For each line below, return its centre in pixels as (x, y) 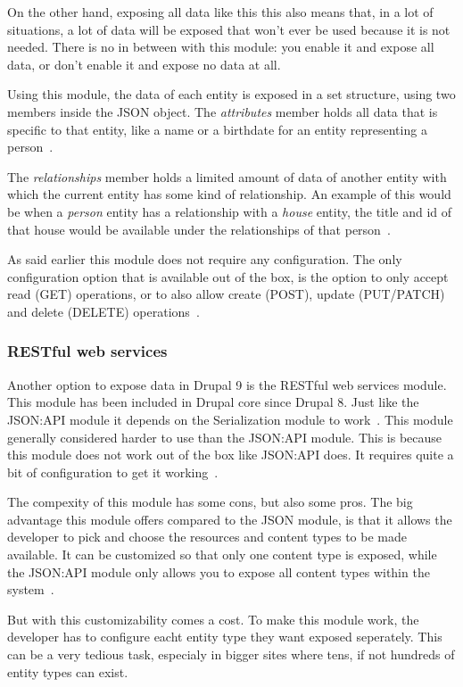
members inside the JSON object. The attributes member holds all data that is (223, 111)
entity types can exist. (68, 671)
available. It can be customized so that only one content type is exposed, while (222, 555)
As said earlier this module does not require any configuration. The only (205, 259)
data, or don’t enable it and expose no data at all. (144, 64)
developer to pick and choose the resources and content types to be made (207, 537)
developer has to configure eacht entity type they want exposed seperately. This (225, 637)
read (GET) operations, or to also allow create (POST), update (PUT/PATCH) (226, 294)
